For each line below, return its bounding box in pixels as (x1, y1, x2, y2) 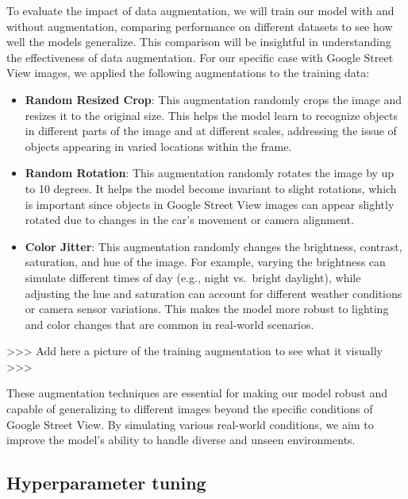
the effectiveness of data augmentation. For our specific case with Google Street (6, 48, 394, 65)
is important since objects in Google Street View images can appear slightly (25, 195, 395, 212)
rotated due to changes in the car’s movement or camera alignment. (25, 211, 354, 228)
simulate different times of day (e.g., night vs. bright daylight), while (25, 269, 361, 285)
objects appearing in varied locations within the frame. (25, 137, 292, 154)
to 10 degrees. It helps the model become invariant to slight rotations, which (25, 180, 397, 196)
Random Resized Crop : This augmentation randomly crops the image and (25, 91, 402, 107)
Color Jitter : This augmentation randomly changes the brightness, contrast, (25, 238, 402, 254)
